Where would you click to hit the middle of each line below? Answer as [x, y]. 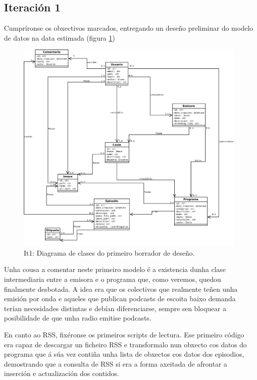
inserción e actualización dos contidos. [62, 373]
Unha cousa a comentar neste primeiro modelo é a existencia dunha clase [115, 269]
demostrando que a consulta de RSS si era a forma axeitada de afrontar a [116, 363]
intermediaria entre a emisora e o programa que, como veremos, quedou [113, 279]
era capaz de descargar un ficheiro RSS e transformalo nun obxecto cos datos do [126, 344]
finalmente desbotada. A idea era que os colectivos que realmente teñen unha [121, 289]
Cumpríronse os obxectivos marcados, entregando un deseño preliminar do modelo [129, 28]
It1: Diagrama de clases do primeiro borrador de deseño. [109, 252]
